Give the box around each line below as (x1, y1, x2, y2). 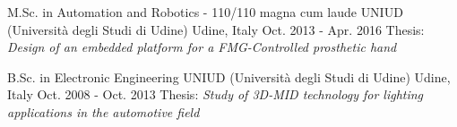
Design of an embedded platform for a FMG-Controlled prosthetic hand (7, 38, 397, 56)
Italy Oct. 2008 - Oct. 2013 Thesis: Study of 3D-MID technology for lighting (7, 85, 424, 104)
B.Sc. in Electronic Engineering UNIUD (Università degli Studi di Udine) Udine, (7, 67, 451, 86)
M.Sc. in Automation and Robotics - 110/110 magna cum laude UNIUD (7, 3, 403, 21)
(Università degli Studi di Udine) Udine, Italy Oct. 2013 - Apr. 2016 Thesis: (7, 20, 425, 38)
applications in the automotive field (7, 102, 200, 121)
